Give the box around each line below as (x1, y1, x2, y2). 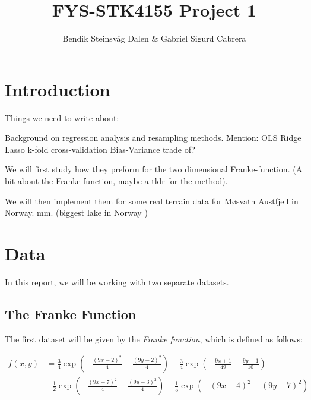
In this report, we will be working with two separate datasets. (5, 275, 229, 288)
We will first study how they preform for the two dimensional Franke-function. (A (5, 163, 303, 175)
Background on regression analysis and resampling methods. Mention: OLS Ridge (5, 131, 302, 144)
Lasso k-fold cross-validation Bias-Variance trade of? (5, 143, 195, 155)
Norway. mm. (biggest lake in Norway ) (5, 206, 148, 219)
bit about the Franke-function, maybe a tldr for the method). (5, 175, 228, 187)
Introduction (5, 77, 110, 101)
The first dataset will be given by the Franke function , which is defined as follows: (5, 332, 303, 345)
